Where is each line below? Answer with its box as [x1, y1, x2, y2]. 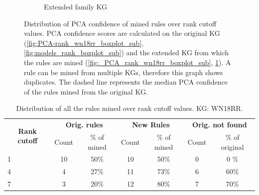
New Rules [131, 119, 170, 130]
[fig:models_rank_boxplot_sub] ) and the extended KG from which [24, 47, 229, 58]
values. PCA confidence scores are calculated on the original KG [24, 28, 220, 38]
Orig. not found [192, 119, 247, 130]
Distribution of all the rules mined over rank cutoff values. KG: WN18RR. [16, 103, 243, 113]
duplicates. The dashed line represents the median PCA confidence [24, 77, 228, 87]
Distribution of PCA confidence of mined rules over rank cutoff [24, 18, 217, 28]
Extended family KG [44, 1, 108, 11]
